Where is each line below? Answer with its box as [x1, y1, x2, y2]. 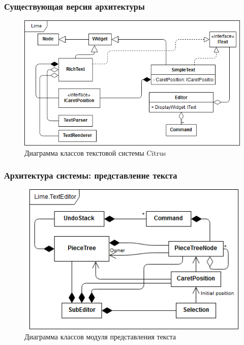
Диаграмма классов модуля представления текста [24, 331, 176, 341]
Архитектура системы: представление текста [4, 169, 177, 182]
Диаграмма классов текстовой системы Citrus [24, 147, 166, 158]
